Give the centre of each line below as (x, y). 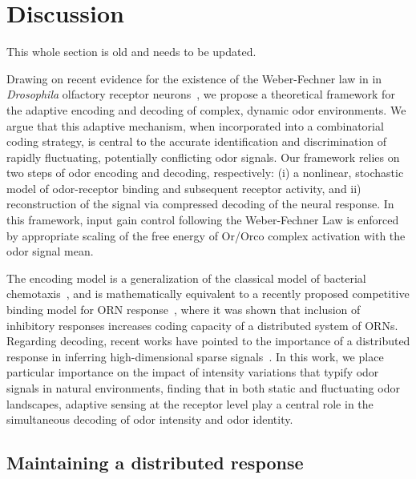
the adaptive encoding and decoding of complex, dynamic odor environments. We (206, 109)
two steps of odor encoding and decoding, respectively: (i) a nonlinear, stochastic (205, 173)
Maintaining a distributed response (155, 463)
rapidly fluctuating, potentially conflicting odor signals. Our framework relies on (203, 157)
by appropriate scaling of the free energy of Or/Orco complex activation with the (206, 235)
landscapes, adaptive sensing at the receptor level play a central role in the (190, 403)
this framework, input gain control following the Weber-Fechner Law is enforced (203, 220)
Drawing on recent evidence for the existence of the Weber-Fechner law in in (194, 78)
